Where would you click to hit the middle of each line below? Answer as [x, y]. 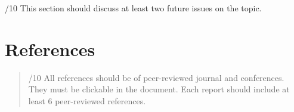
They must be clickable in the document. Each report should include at [159, 89]
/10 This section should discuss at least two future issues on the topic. [133, 8]
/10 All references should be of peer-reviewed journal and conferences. [156, 77]
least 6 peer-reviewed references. [87, 100]
